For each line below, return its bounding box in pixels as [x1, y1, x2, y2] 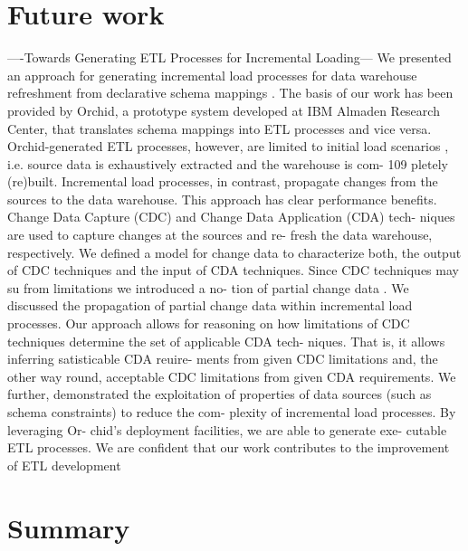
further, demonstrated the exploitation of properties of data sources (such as [7, 385, 432, 404]
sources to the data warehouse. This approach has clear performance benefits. [7, 189, 437, 208]
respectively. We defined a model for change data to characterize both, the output [7, 242, 462, 261]
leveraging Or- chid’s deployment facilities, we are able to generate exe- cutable [7, 420, 447, 439]
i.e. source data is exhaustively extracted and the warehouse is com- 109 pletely [7, 154, 448, 173]
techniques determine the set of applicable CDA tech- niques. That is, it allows [7, 331, 445, 350]
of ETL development [7, 455, 121, 474]
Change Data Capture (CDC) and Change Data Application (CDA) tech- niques [7, 207, 455, 226]
